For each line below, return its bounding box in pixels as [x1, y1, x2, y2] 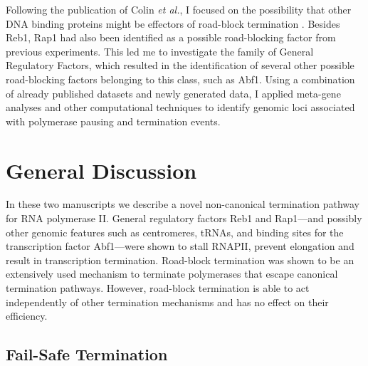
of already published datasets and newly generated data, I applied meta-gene [6, 85, 341, 100]
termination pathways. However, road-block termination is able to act [6, 281, 310, 296]
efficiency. [6, 308, 48, 323]
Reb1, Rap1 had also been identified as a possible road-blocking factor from [6, 30, 336, 45]
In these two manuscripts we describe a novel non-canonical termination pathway [6, 197, 359, 211]
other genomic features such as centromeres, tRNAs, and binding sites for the [6, 224, 344, 239]
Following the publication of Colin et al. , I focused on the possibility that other [6, 2, 352, 16]
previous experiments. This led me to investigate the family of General [6, 43, 314, 58]
